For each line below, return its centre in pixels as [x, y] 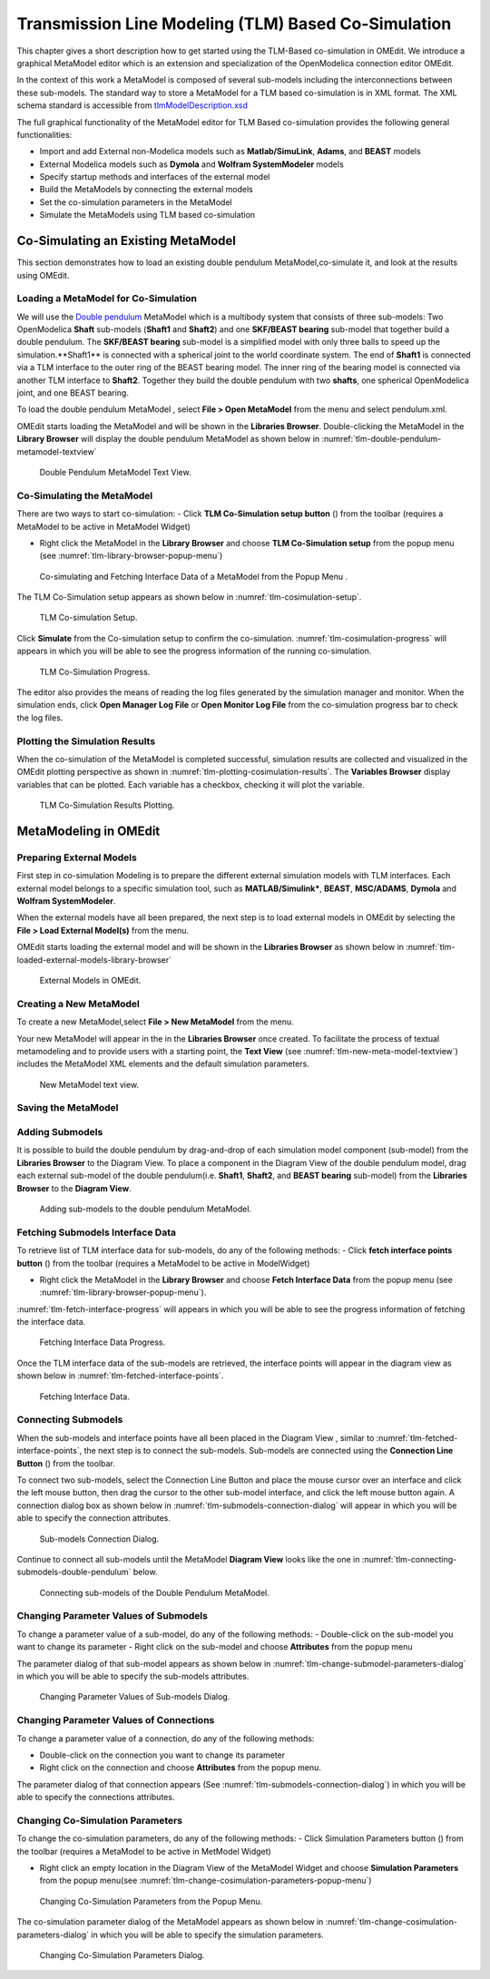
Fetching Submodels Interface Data [97, 1232]
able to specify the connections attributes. [96, 1798]
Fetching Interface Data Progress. [103, 1342]
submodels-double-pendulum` [74, 1572]
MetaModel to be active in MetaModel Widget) [103, 526]
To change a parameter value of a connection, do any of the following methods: [166, 1739]
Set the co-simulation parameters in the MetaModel [136, 202]
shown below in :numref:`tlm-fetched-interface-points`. [120, 1376]
